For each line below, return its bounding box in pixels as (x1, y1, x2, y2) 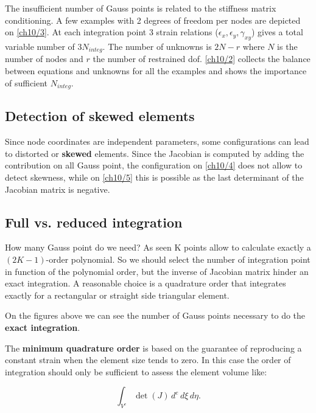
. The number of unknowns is (102, 40, 212, 52)
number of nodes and (5, 52, 83, 65)
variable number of (5, 40, 75, 52)
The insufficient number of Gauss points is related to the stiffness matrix (5, 2, 276, 14)
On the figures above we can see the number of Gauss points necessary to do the (5, 309, 306, 322)
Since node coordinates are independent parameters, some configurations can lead (5, 135, 309, 148)
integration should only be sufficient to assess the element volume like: (5, 365, 267, 378)
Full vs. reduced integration (5, 212, 183, 231)
